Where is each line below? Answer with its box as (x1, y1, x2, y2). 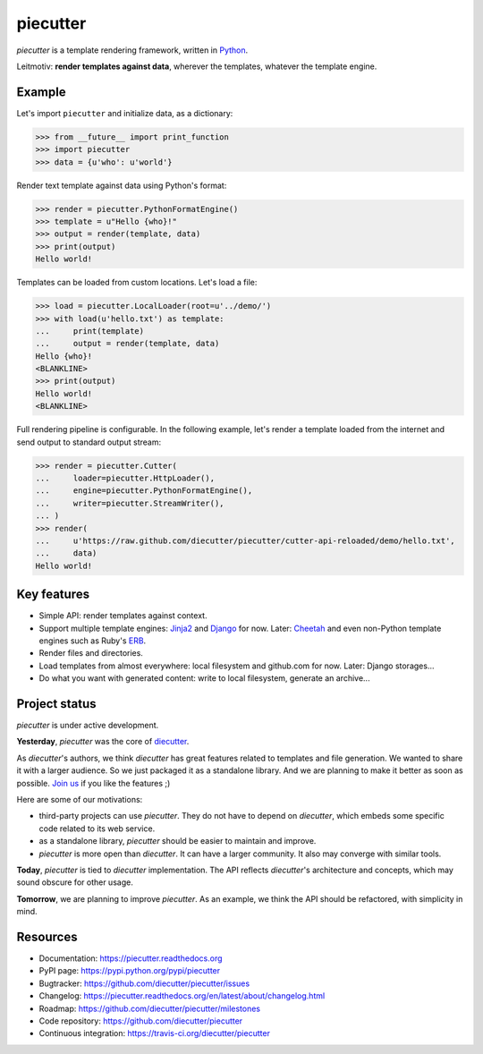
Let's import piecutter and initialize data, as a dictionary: (16, 107, 233, 118)
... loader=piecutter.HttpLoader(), (35, 472, 215, 483)
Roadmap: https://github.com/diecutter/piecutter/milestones (38, 1003, 261, 1014)
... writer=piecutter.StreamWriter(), (35, 497, 225, 508)
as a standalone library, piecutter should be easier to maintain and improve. (38, 836, 317, 846)
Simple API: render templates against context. (38, 610, 208, 621)
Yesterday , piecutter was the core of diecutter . (16, 736, 190, 747)
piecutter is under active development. (16, 720, 159, 731)
